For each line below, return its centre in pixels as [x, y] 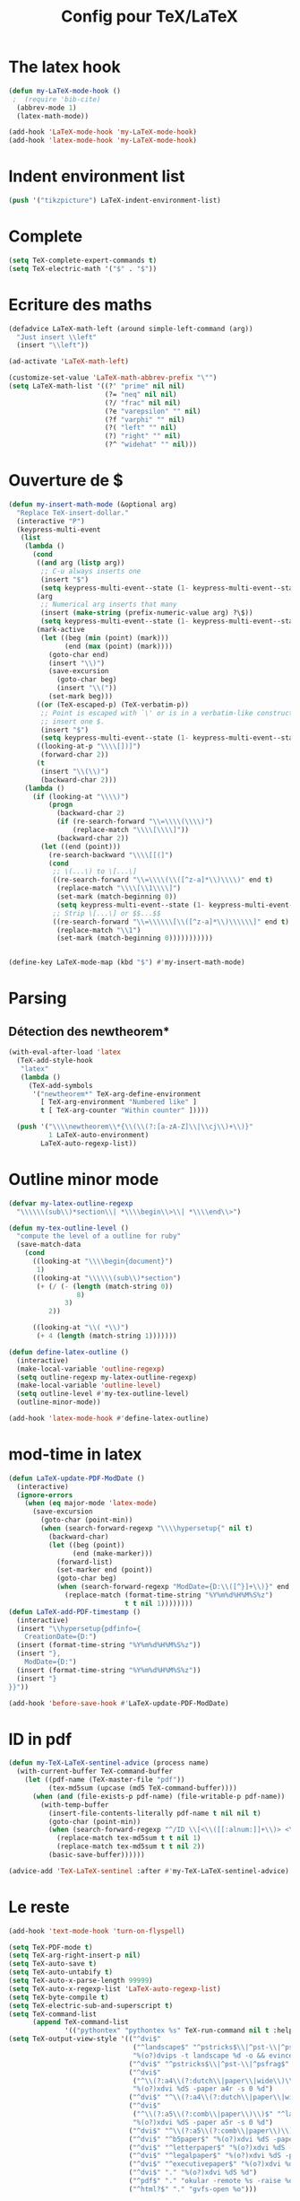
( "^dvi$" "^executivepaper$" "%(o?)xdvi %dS [213, 2164]
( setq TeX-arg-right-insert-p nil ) [75, 1955]
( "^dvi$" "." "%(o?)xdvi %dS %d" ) [193, 2173]
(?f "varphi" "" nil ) [145, 419]
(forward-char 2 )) [75, 755]
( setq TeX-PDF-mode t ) [51, 1947]
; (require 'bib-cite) [56, 99]
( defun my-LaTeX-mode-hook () [65, 91]
